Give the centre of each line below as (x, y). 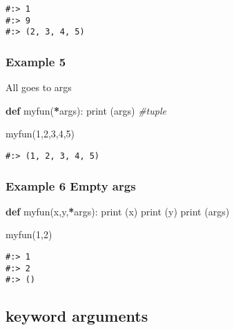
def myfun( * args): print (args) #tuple (86, 110)
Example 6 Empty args (71, 185)
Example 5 (36, 61)
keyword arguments (77, 316)
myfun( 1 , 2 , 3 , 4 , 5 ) (40, 134)
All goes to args (39, 87)
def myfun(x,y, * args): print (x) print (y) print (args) (118, 211)
